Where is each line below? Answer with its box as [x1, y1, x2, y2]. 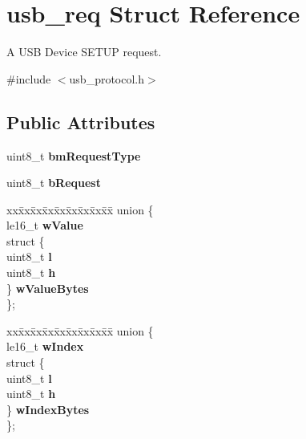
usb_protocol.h [69, 70, 145, 87]
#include [6, 70, 51, 87]
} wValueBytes [6, 279, 89, 296]
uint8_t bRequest [6, 174, 101, 191]
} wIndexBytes [6, 400, 90, 417]
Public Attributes [6, 109, 155, 134]
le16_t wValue [6, 217, 83, 234]
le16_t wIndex [6, 338, 84, 355]
